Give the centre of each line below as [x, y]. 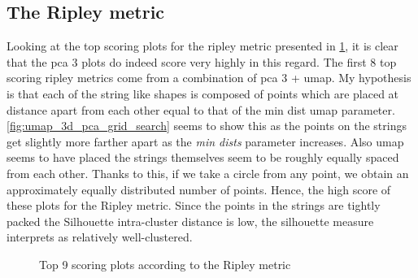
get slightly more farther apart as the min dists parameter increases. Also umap [205, 141]
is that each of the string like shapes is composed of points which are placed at [203, 93]
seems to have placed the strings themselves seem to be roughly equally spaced [203, 157]
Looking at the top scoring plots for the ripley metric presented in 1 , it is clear [202, 46]
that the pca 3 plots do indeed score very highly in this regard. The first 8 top [202, 61]
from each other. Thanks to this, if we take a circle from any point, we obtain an [208, 173]
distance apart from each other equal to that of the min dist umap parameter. [201, 109]
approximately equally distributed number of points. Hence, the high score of [199, 189]
